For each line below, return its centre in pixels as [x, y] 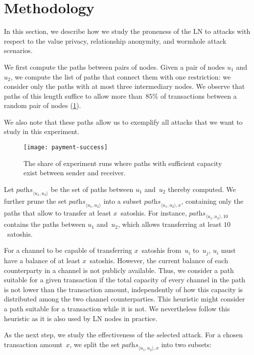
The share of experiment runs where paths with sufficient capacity [123, 163]
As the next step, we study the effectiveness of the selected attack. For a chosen [123, 335]
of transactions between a [198, 96]
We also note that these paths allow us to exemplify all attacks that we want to [123, 122]
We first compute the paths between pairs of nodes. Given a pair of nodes [115, 67]
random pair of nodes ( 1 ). [43, 105]
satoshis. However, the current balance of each [159, 260]
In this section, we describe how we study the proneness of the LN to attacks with [127, 31]
